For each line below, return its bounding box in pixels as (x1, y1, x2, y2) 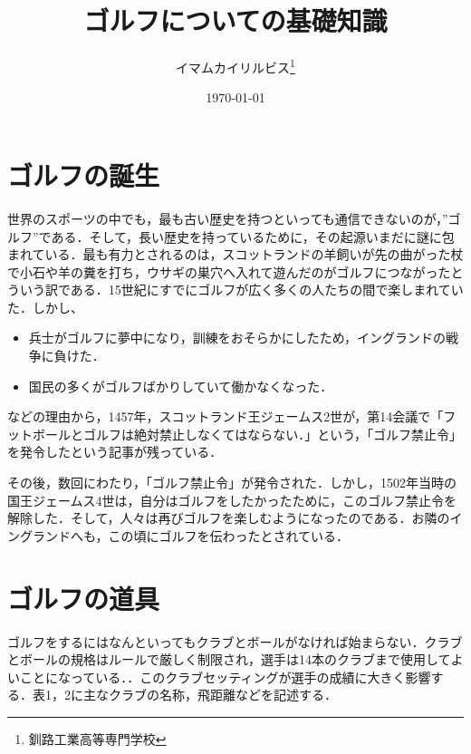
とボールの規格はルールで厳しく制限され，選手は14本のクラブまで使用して (7, 650, 451, 669)
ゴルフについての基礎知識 (83, 2, 388, 39)
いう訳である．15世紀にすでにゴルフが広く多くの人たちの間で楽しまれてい (19, 280, 464, 299)
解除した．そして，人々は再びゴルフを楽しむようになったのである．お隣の (7, 508, 450, 527)
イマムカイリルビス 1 (176, 55, 295, 76)
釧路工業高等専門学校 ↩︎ (28, 729, 167, 748)
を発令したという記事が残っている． (7, 442, 223, 461)
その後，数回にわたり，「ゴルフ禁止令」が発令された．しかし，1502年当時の (7, 473, 457, 492)
